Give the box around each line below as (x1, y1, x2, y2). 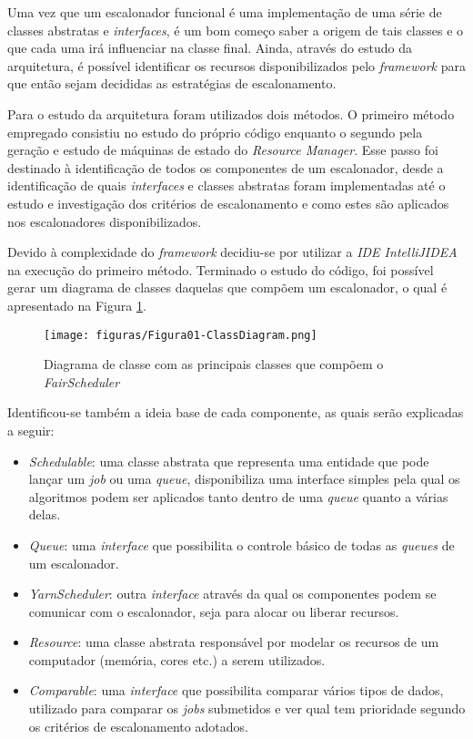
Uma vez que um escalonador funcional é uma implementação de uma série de (7, 3, 442, 21)
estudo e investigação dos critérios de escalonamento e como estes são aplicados (7, 193, 449, 212)
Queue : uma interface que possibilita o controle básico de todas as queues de (28, 535, 455, 554)
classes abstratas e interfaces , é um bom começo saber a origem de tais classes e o (7, 20, 464, 39)
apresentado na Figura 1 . (7, 295, 146, 314)
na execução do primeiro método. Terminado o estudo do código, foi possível (7, 260, 434, 279)
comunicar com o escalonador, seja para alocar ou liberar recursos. (28, 601, 399, 621)
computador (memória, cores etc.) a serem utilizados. (28, 650, 326, 669)
